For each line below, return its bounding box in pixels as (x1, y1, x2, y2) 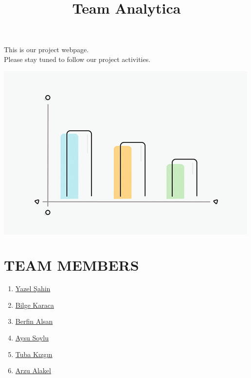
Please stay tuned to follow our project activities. (4, 54, 151, 64)
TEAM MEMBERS (4, 255, 139, 275)
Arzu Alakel (15, 365, 51, 376)
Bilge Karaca (15, 299, 54, 310)
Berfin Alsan (15, 316, 53, 326)
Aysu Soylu (15, 333, 49, 343)
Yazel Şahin (15, 283, 51, 294)
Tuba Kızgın (15, 349, 53, 359)
